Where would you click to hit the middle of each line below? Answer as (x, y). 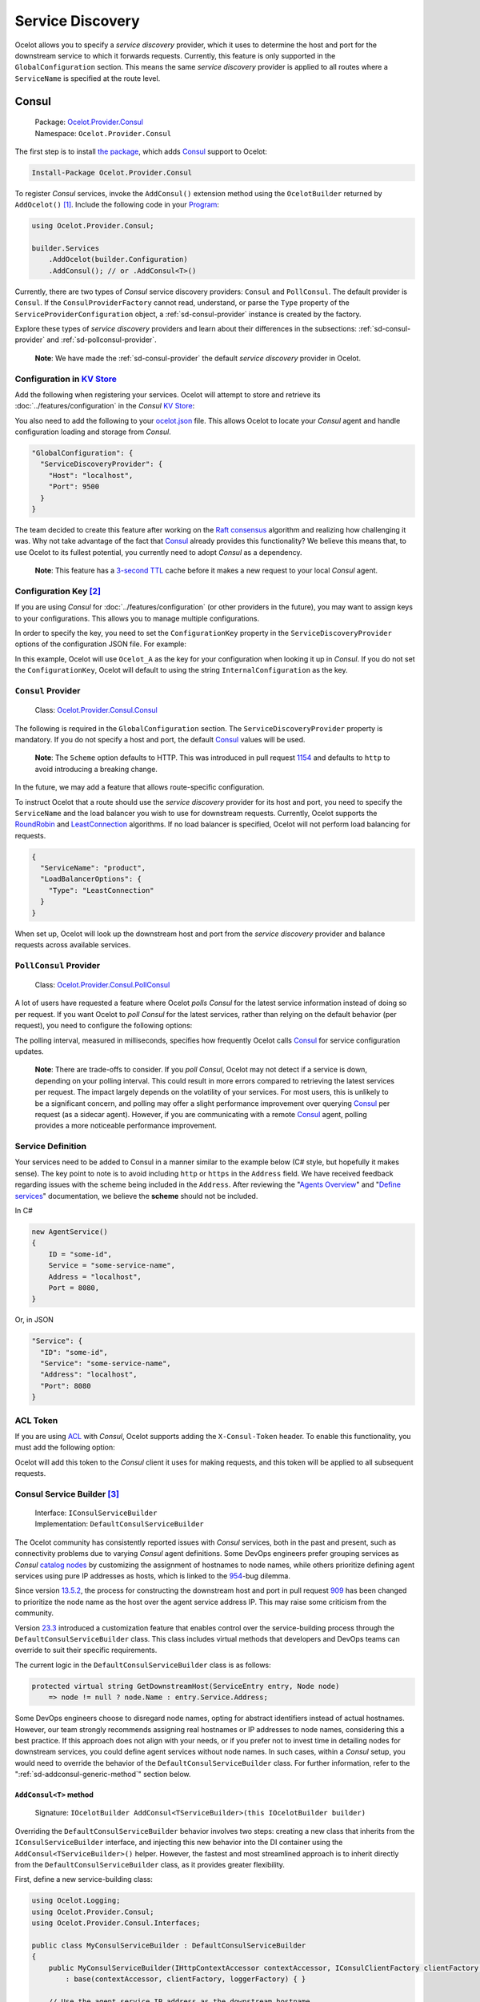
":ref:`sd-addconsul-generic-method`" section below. (103, 1775)
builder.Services (66, 249)
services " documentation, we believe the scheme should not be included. (136, 1196)
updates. (29, 1051)
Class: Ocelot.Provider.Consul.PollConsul (102, 984)
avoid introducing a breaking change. (96, 769)
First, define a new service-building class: (84, 1879)
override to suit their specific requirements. (86, 1650)
